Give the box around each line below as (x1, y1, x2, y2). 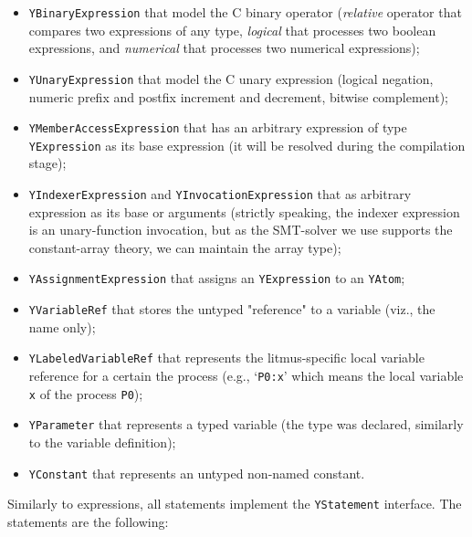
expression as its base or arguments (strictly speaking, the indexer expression (28, 202, 460, 221)
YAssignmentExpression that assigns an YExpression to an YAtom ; (28, 268, 405, 288)
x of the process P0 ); (28, 384, 143, 403)
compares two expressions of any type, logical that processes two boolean (28, 20, 436, 39)
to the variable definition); (28, 432, 176, 451)
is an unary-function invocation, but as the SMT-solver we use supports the (28, 220, 453, 239)
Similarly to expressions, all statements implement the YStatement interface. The (7, 494, 462, 513)
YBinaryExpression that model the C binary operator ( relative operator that (28, 3, 462, 21)
